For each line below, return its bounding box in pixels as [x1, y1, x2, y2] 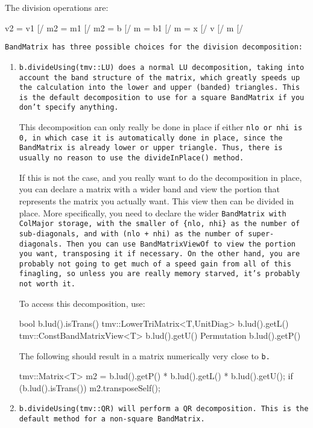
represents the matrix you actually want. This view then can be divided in [19, 194, 294, 207]
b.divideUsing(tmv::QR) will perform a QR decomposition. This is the [19, 404, 309, 414]
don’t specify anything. [19, 103, 119, 112]
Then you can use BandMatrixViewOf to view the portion [66, 239, 296, 248]
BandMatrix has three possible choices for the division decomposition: [5, 43, 303, 52]
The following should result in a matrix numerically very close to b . [19, 349, 270, 362]
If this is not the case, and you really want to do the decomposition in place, [19, 171, 302, 183]
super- [248, 229, 274, 238]
